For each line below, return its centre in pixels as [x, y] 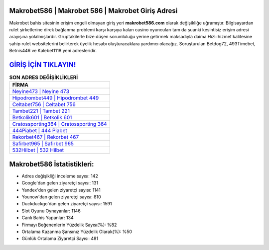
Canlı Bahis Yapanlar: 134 [48, 218]
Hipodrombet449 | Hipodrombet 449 [56, 98]
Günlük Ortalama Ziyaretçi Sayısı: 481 [60, 239]
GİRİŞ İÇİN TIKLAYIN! [43, 65]
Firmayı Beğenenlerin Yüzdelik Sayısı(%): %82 [69, 225]
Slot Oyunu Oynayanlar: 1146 [51, 211]
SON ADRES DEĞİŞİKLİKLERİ [44, 78]
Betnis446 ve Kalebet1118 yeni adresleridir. [53, 51]
